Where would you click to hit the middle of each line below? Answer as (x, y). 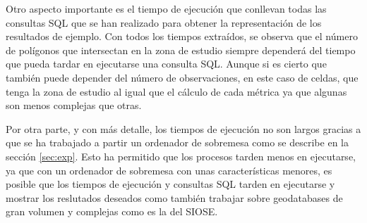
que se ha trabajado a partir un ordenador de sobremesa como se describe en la (177, 142)
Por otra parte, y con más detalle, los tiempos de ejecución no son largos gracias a (183, 128)
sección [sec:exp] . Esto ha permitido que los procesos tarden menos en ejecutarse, (181, 156)
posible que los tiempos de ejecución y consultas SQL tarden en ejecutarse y (170, 184)
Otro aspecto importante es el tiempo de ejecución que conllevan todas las (166, 8)
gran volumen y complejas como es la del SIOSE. (112, 211)
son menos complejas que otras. (74, 105)
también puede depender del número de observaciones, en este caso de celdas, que (182, 77)
